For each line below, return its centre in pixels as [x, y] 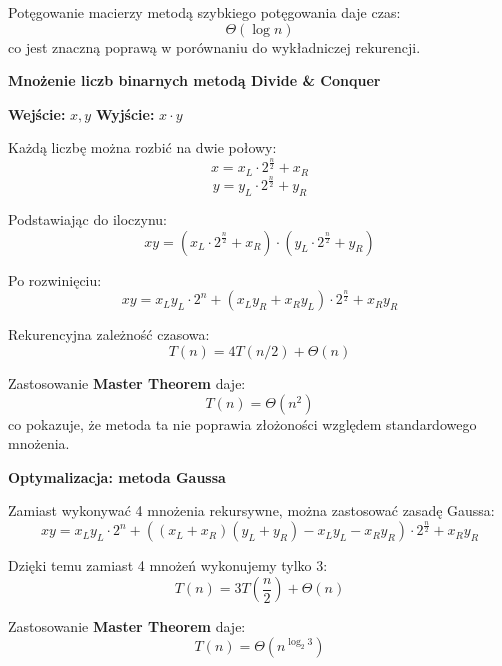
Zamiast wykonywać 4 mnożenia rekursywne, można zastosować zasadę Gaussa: [251, 510]
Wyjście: [125, 113]
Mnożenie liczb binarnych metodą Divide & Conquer [194, 80]
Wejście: [37, 113]
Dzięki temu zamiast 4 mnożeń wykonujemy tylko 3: [168, 565]
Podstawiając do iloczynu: [87, 218]
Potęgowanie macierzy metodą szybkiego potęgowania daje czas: [204, 12]
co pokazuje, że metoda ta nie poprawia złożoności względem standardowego [242, 423]
